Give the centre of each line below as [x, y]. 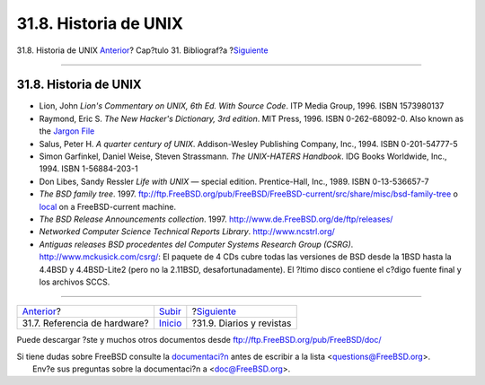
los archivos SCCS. [75, 282]
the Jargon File [67, 131]
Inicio [170, 323]
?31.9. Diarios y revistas [242, 323]
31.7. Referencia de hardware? [85, 323]
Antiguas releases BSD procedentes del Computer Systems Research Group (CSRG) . [196, 244]
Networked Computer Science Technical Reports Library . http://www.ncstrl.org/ [187, 232]
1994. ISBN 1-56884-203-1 [88, 169]
